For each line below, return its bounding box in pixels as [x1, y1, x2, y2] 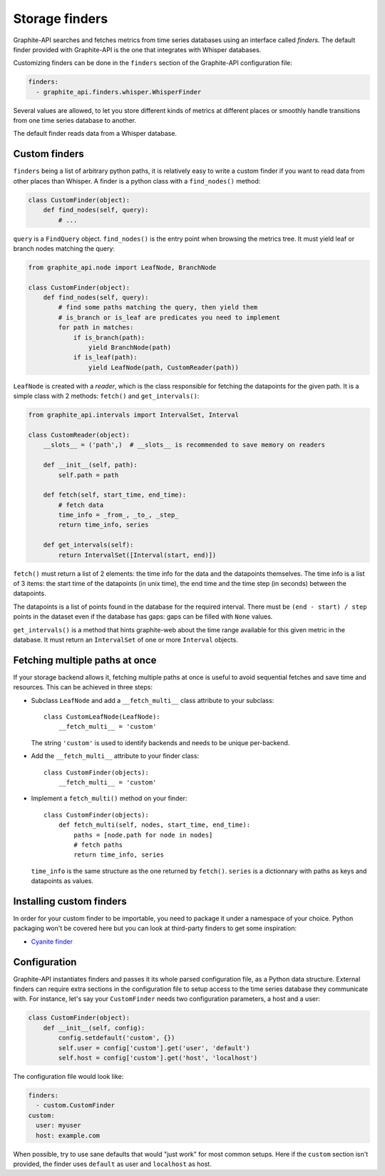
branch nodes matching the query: [13, 244, 115, 253]
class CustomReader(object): [28, 431, 130, 439]
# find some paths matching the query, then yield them [58, 304, 258, 312]
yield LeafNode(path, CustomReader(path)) [88, 363, 239, 372]
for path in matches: [58, 324, 134, 332]
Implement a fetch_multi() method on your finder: [31, 794, 188, 803]
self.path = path [58, 471, 119, 479]
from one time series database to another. [13, 116, 137, 125]
